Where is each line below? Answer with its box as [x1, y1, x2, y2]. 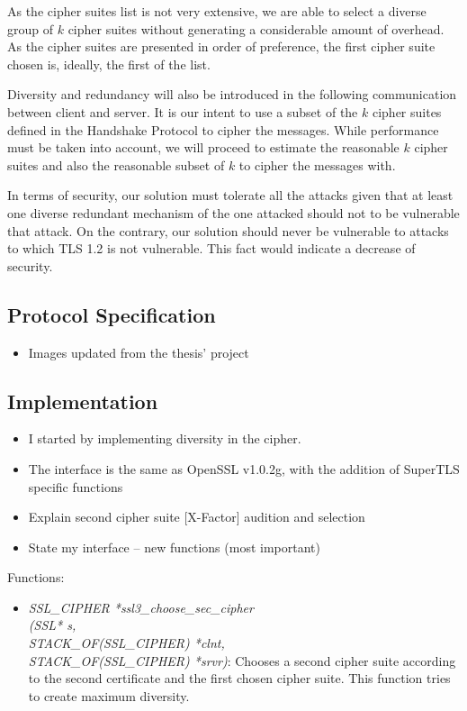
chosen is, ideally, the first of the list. [7, 54, 211, 73]
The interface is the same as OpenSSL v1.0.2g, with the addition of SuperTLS [28, 459, 460, 478]
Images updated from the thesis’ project [28, 342, 249, 361]
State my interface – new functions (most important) [28, 537, 320, 556]
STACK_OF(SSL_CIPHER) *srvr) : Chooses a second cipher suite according [28, 651, 456, 670]
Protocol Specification [7, 300, 216, 328]
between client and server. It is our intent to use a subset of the [7, 102, 358, 121]
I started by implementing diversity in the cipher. [28, 429, 301, 448]
